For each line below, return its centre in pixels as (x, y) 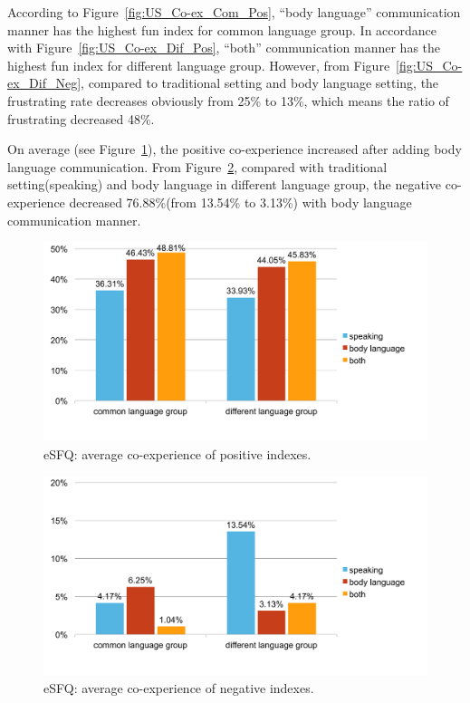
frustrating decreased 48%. (81, 118)
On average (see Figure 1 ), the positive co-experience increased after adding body (235, 149)
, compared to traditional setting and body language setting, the (260, 83)
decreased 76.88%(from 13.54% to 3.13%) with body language (240, 202)
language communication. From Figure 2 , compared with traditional (197, 166)
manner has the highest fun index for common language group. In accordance (222, 29)
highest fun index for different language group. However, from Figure (199, 65)
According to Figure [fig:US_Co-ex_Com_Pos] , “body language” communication (234, 12)
